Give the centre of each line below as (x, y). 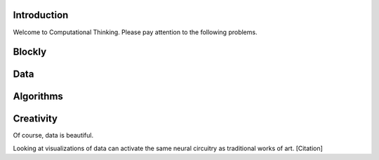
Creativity (35, 119)
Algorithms (38, 97)
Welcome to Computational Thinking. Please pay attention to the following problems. (135, 32)
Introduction (41, 15)
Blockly (30, 52)
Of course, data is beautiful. (53, 136)
